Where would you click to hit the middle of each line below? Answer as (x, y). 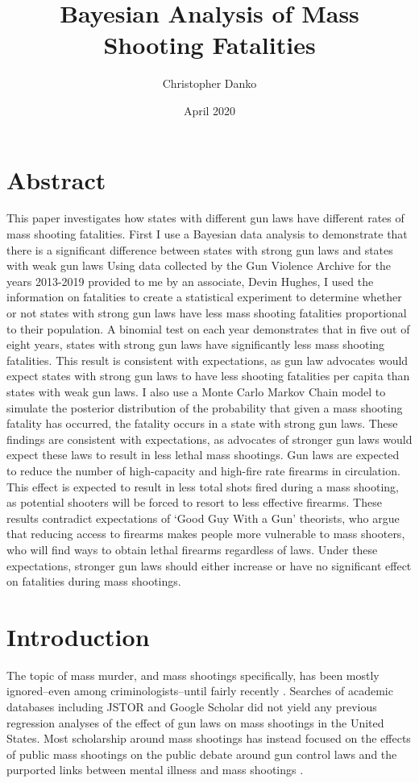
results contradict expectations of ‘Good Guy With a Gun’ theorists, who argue (203, 518)
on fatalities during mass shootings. (94, 581)
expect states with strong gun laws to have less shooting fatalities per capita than (208, 376)
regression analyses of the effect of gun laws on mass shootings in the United (195, 722)
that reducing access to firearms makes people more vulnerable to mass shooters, (206, 534)
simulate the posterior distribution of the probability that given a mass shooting (205, 407)
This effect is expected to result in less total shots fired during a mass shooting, (203, 486)
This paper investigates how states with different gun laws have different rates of (205, 218)
